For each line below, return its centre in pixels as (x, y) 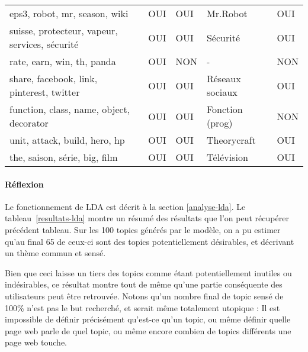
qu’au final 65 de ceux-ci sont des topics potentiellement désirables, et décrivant (150, 241)
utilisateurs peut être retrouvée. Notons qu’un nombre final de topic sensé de (144, 296)
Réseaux (224, 78)
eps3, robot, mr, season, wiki (69, 13)
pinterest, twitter (45, 92)
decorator (29, 123)
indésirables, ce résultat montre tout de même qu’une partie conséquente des (144, 284)
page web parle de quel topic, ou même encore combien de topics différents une (148, 330)
